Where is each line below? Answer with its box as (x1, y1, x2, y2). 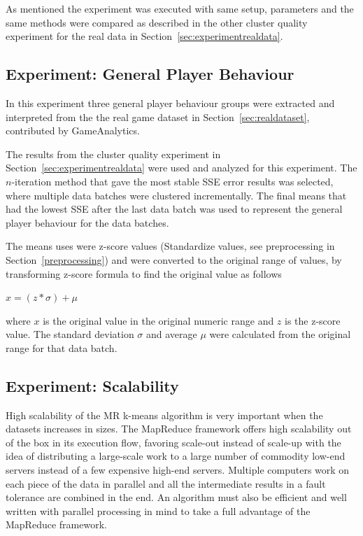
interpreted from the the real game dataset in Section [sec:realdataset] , (6, 109, 310, 124)
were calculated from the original (209, 327, 351, 341)
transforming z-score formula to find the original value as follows (6, 266, 282, 281)
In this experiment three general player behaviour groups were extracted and (6, 95, 335, 110)
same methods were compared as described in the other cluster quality (6, 15, 308, 29)
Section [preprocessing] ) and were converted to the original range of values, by (6, 252, 342, 267)
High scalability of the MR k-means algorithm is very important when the (6, 407, 323, 422)
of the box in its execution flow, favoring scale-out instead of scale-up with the (6, 435, 341, 449)
